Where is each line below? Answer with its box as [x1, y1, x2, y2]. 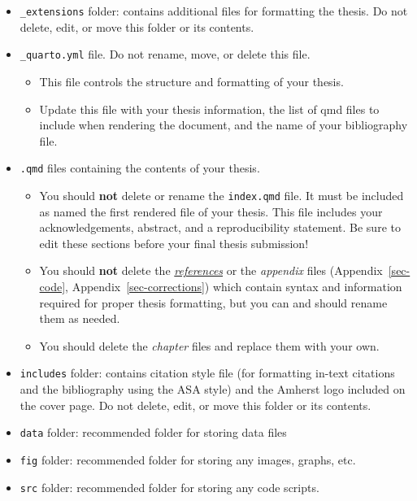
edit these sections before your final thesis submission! [39, 234, 309, 251]
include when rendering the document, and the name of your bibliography [39, 116, 408, 133]
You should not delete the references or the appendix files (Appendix [39, 262, 383, 279]
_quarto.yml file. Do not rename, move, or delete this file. [20, 46, 311, 63]
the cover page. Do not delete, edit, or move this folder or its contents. [20, 396, 371, 413]
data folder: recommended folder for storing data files [20, 424, 287, 441]
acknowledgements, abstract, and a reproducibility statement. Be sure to [39, 219, 401, 236]
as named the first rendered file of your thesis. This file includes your [39, 203, 383, 220]
